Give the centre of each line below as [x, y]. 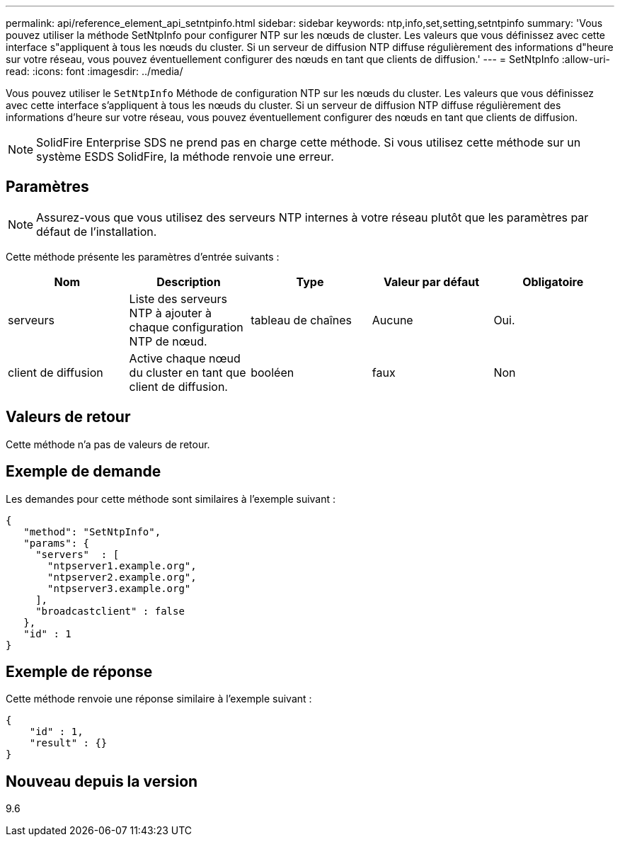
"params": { [57, 543]
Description [189, 281]
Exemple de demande [84, 472]
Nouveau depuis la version [102, 781]
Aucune [392, 320]
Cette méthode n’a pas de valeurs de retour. [108, 444]
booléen [272, 372]
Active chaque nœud [185, 358]
